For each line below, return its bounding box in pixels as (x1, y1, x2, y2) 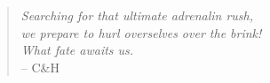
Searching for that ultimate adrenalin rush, (20, 6, 254, 24)
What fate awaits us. (20, 41, 134, 59)
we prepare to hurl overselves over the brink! (20, 23, 262, 41)
